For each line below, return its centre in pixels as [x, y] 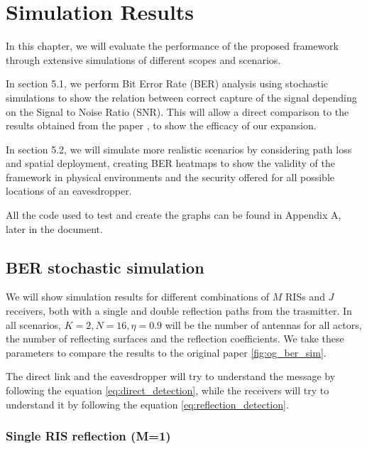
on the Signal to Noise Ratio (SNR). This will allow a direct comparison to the [177, 111]
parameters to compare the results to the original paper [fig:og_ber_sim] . [166, 352]
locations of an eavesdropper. [69, 191]
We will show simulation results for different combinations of [138, 297]
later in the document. [54, 228]
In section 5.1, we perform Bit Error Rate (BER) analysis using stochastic [167, 83]
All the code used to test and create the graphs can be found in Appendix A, [174, 215]
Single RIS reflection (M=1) [88, 436]
